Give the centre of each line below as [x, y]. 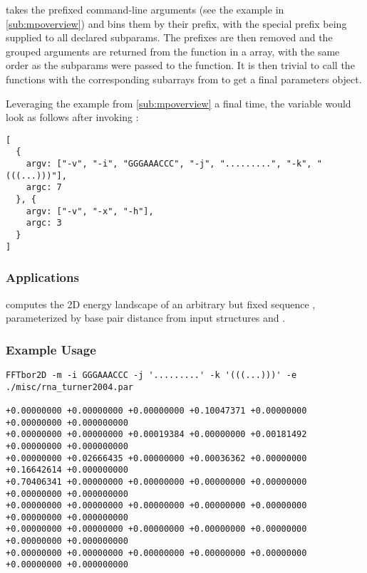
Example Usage [51, 349]
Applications [42, 277]
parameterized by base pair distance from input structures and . [146, 318]
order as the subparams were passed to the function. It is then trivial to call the [180, 65]
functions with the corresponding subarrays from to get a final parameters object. [184, 79]
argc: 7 [44, 188]
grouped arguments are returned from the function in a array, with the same [173, 51]
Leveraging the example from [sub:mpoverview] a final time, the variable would [179, 103]
